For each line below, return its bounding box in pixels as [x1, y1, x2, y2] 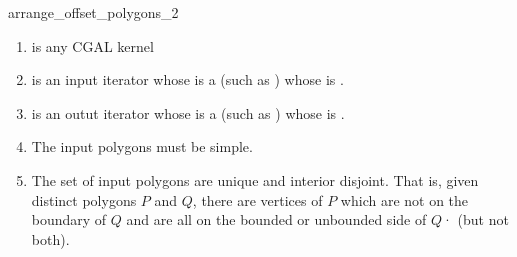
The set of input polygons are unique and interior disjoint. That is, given [31, 169, 479, 190]
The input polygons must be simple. [31, 136, 253, 157]
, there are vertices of [192, 189, 323, 210]
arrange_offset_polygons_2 [8, 2, 179, 22]
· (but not [441, 209, 509, 230]
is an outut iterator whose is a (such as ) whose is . [31, 102, 345, 123]
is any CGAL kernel [31, 35, 154, 56]
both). [31, 228, 70, 249]
